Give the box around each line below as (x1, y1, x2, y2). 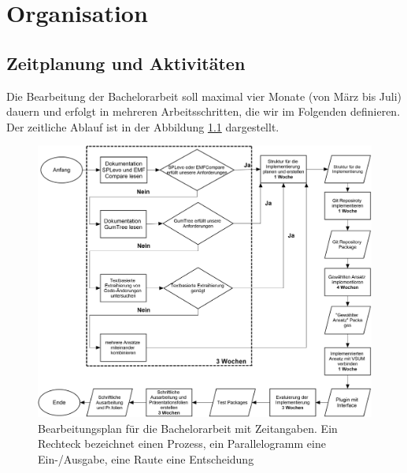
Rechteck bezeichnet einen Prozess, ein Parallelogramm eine (38, 435, 326, 452)
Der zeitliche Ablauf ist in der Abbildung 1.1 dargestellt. (6, 118, 279, 135)
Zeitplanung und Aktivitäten (6, 50, 246, 75)
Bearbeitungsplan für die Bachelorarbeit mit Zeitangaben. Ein (38, 419, 338, 436)
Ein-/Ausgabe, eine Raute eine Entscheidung (38, 451, 254, 467)
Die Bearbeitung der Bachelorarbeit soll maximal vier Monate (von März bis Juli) (6, 87, 402, 104)
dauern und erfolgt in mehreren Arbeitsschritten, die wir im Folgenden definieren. (6, 103, 401, 120)
